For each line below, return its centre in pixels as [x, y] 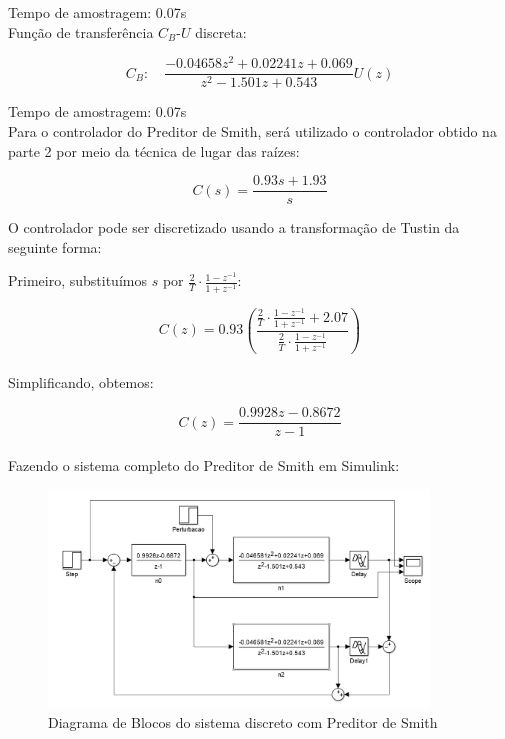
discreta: [221, 31]
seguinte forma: [55, 246]
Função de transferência [81, 31]
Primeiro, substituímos [77, 280]
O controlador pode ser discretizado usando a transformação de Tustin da [234, 227]
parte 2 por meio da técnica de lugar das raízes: [154, 150]
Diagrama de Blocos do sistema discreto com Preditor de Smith [243, 721]
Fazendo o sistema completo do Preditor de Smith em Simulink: [204, 464]
